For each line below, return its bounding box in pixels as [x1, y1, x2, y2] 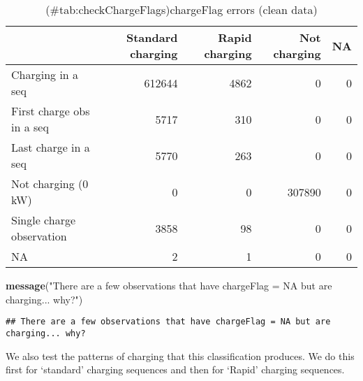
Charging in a [11, 66, 79, 82]
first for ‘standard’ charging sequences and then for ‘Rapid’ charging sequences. [6, 362, 345, 377]
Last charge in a [11, 139, 90, 155]
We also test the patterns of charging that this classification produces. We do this [6, 348, 355, 363]
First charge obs [11, 103, 90, 119]
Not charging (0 [11, 175, 89, 192]
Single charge [11, 212, 76, 228]
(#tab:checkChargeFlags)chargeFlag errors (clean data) [45, 1, 318, 17]
